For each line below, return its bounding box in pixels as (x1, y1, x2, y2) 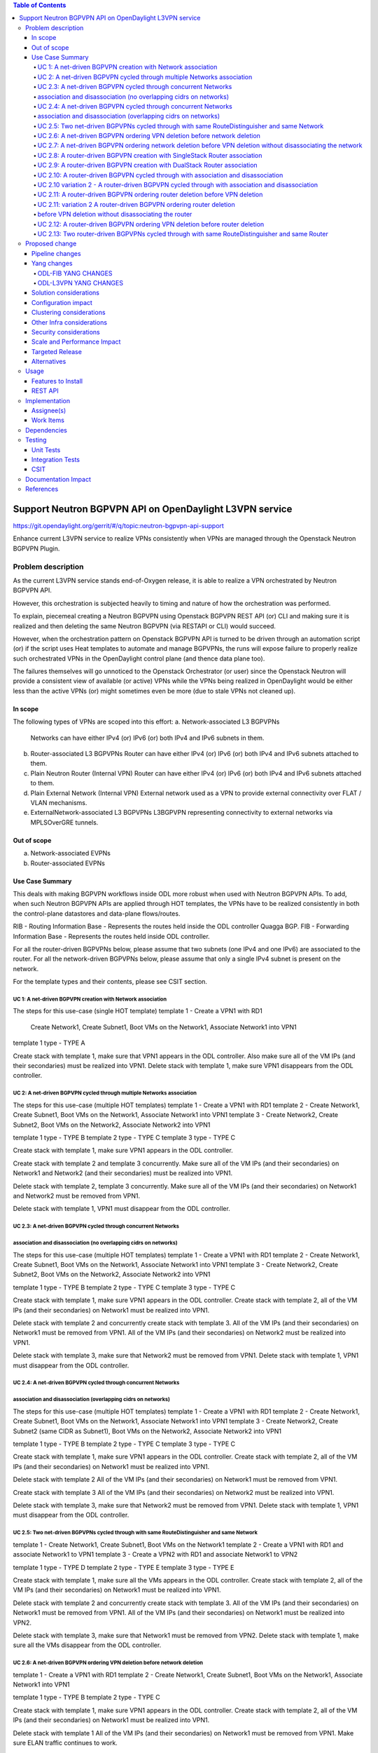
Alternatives (31, 358, 66, 366)
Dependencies (25, 426, 68, 434)
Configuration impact (31, 298, 92, 306)
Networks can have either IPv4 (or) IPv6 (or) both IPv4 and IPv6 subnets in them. (30, 733, 265, 742)
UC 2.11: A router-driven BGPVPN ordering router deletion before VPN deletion (37, 190, 263, 199)
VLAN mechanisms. (30, 799, 87, 806)
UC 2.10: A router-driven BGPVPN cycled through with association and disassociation (37, 170, 283, 179)
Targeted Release (31, 347, 82, 356)
